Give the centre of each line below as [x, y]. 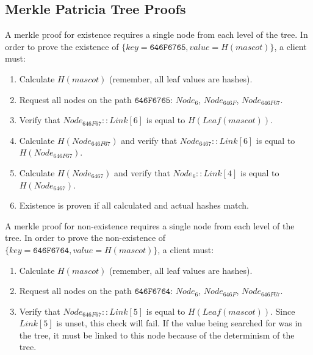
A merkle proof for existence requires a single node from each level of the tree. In [156, 34]
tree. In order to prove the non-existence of [85, 238]
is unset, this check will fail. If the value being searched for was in [179, 323]
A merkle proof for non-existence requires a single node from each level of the [150, 225]
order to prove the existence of [62, 46]
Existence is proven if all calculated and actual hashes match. [134, 205]
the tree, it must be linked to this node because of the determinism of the [157, 335]
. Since [283, 311]
